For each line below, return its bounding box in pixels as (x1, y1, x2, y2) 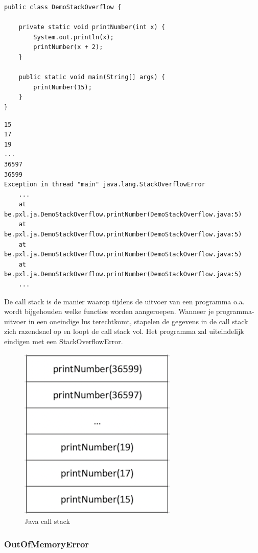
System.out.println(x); (33, 33, 114, 41)
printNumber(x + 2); (33, 43, 103, 51)
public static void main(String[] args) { (18, 74, 165, 81)
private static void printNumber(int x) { (18, 23, 165, 31)
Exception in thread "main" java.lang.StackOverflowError (4, 181, 205, 188)
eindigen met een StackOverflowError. (4, 336, 123, 346)
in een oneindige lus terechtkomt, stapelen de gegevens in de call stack (28, 316, 248, 326)
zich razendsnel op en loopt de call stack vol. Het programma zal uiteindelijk (4, 326, 244, 336)
